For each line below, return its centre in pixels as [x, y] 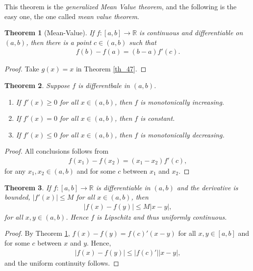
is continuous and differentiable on [191, 33]
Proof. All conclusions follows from [57, 151]
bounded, [17, 197]
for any [15, 171]
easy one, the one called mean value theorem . [72, 16]
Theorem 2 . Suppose [37, 85]
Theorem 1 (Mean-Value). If [49, 33]
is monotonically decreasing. [182, 134]
